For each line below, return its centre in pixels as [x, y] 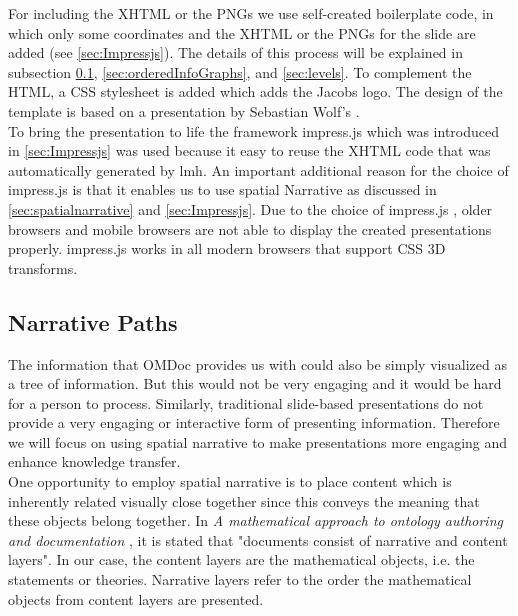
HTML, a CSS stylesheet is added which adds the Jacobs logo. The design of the [255, 91]
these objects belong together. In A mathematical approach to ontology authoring [255, 520]
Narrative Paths [93, 321]
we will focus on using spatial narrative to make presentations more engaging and [258, 441]
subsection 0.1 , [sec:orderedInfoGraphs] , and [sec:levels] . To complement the [240, 71]
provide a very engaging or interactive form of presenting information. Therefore [254, 422]
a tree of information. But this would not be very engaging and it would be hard [255, 383]
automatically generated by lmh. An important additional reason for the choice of [258, 169]
